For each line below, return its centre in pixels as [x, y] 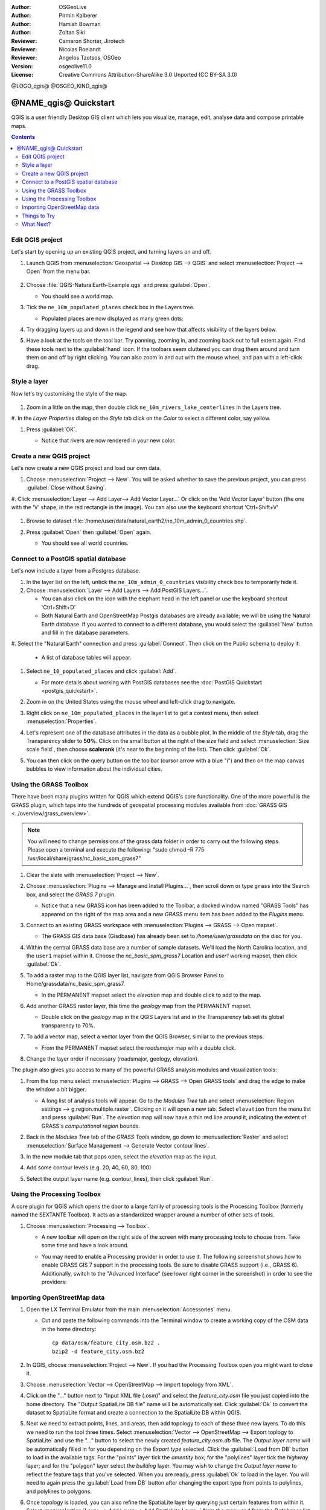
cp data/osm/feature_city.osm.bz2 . [106, 1343]
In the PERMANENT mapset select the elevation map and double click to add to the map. [152, 995]
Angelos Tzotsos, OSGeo [90, 58]
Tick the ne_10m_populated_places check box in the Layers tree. [110, 307]
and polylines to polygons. [59, 1491]
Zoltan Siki [72, 33]
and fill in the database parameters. [85, 632]
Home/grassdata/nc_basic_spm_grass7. [75, 984]
